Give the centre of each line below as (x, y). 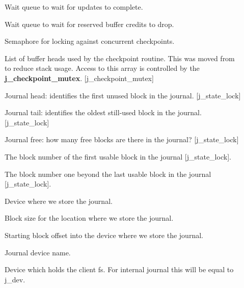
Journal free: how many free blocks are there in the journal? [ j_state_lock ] (122, 139)
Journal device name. (38, 252)
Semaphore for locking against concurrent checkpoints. (90, 41)
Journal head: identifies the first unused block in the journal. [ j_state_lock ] (123, 95)
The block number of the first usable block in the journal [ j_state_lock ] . (118, 156)
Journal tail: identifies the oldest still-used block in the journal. (103, 112)
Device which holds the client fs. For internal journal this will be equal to (119, 269)
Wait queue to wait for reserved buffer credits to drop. (89, 24)
